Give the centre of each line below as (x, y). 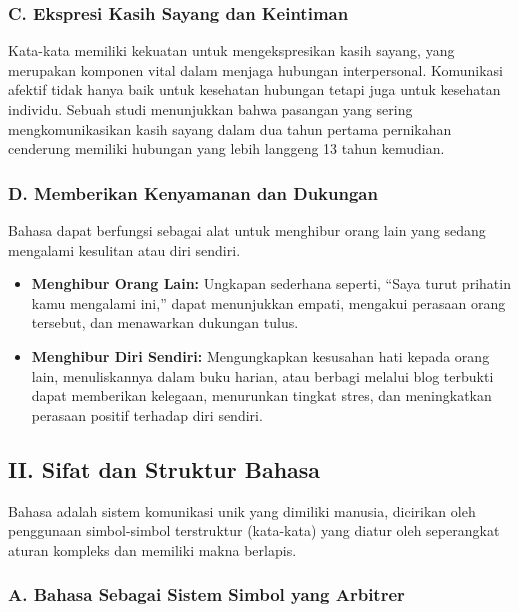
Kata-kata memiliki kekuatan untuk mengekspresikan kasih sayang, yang (231, 50)
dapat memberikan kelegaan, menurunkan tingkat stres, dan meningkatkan (261, 395)
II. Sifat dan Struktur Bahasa (164, 468)
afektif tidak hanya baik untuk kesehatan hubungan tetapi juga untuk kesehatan (254, 89)
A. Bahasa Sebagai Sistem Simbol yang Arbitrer (206, 594)
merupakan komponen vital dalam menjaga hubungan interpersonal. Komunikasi (256, 69)
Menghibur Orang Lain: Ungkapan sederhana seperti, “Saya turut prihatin (271, 283)
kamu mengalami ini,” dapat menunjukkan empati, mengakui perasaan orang (268, 302)
